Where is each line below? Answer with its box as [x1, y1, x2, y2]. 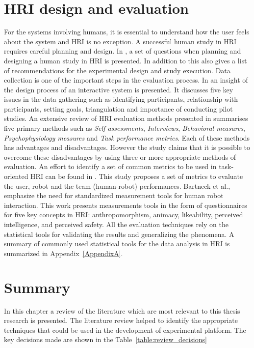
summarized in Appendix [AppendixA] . [4, 248, 123, 258]
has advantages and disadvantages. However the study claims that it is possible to [4, 142, 250, 152]
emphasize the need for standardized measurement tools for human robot [4, 190, 224, 201]
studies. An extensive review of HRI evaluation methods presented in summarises [4, 113, 248, 123]
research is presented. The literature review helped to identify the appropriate [4, 315, 238, 325]
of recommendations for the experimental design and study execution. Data [4, 65, 230, 75]
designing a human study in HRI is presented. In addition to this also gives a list [4, 55, 247, 65]
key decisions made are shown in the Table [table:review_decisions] [4, 334, 207, 345]
